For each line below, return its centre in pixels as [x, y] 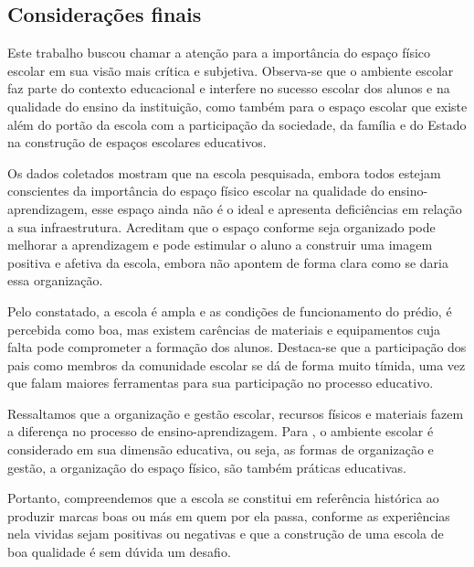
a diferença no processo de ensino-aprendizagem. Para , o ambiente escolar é [221, 431]
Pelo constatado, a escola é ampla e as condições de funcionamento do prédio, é [230, 310]
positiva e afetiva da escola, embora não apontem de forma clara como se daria [228, 262]
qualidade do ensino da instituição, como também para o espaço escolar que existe [237, 106]
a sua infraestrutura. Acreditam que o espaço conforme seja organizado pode [221, 226]
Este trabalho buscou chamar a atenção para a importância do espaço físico [219, 53]
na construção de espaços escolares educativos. [137, 142]
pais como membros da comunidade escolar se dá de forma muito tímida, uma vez [237, 364]
